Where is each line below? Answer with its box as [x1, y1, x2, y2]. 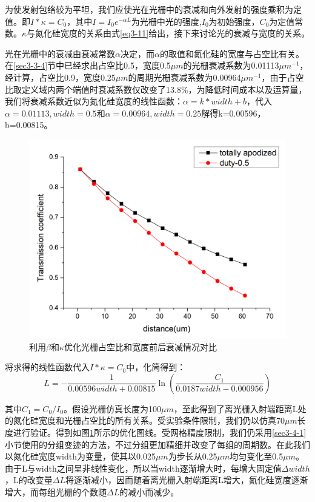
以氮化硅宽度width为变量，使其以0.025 [5, 450, 156, 463]
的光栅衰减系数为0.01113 [183, 59, 279, 72]
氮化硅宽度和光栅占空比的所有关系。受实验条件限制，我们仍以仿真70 [13, 414, 285, 427]
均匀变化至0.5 [230, 450, 283, 463]
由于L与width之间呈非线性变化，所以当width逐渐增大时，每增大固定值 [5, 461, 282, 474]
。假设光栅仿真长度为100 [63, 402, 161, 415]
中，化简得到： [126, 361, 186, 373]
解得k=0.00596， [201, 106, 266, 119]
